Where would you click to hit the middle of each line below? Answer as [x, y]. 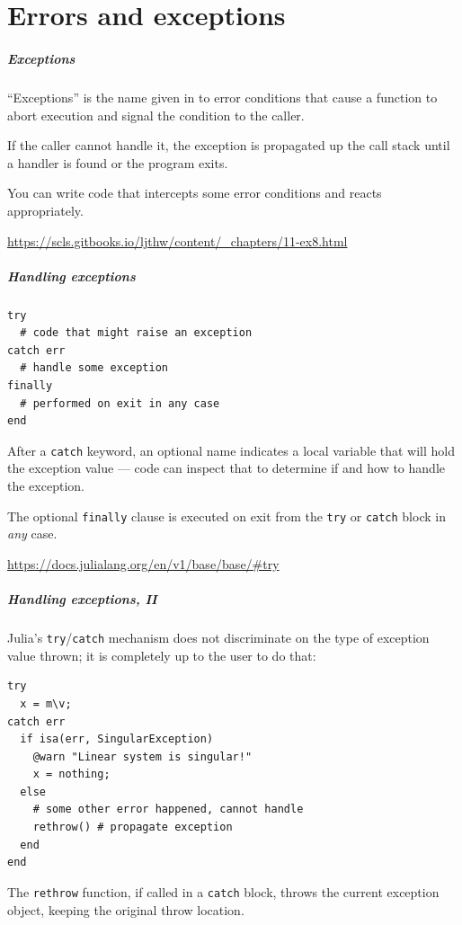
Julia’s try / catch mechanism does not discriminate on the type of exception [218, 638]
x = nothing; [71, 774]
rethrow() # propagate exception [133, 827]
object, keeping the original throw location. [126, 909]
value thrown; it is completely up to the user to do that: [162, 655]
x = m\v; [46, 703]
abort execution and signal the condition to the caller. [156, 115]
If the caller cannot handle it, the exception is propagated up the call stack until [229, 145]
